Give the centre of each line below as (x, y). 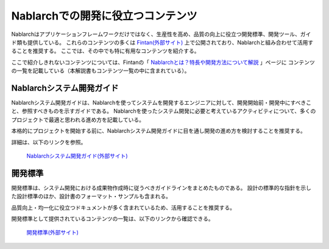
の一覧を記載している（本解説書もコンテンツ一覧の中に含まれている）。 (101, 71)
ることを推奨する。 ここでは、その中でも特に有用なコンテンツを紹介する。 (105, 51)
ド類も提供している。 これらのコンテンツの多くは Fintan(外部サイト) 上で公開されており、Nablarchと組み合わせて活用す (162, 42)
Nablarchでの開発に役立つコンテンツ (104, 16)
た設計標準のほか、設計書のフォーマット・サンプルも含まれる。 (91, 196)
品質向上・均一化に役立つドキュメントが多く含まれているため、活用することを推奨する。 (123, 208)
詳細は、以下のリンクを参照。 (49, 142)
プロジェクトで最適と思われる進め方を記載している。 (78, 119)
